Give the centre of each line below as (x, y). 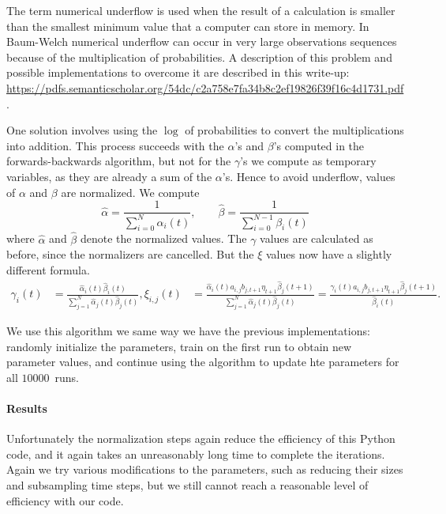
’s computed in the (319, 145)
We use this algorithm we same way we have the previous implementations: (188, 331)
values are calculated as (317, 238)
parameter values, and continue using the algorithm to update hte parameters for (203, 362)
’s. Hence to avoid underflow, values (309, 176)
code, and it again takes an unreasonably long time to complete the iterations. (196, 454)
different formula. (48, 269)
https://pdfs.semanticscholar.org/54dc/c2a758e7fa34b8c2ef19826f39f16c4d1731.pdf (205, 87)
